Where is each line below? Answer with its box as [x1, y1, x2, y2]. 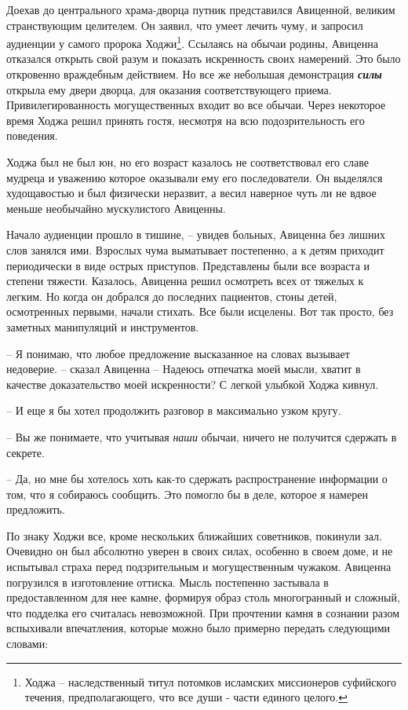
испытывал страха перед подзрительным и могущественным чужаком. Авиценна [6, 558, 392, 575]
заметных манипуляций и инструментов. [6, 318, 199, 335]
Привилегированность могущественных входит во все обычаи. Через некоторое [6, 97, 386, 113]
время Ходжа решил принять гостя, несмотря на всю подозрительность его [6, 112, 365, 128]
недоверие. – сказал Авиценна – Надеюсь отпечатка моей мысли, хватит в [6, 360, 361, 377]
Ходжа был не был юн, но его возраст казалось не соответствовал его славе [6, 154, 369, 170]
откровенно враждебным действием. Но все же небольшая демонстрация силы [6, 66, 382, 82]
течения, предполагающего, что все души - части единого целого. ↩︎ [24, 689, 348, 705]
